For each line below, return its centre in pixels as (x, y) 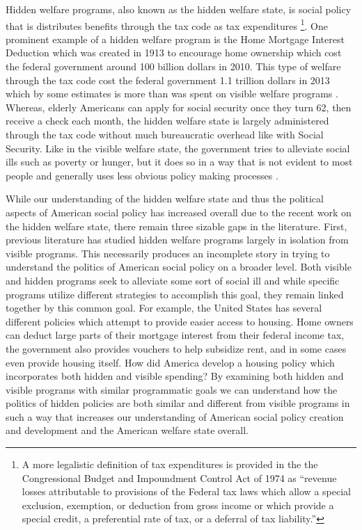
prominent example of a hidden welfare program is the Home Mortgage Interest (175, 39)
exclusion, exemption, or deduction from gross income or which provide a (178, 505)
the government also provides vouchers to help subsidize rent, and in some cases (176, 348)
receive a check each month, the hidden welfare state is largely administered (167, 121)
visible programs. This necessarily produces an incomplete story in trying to (168, 253)
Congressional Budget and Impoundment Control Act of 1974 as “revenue (179, 477)
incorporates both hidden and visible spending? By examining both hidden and (175, 376)
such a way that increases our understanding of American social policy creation (175, 416)
